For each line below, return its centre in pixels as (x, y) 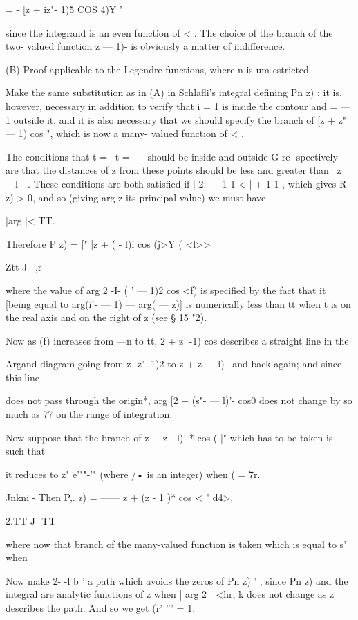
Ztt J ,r (24, 267)
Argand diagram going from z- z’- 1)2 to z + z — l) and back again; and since (174, 364)
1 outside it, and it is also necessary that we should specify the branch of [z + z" (176, 119)
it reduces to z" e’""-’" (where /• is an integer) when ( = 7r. (133, 474)
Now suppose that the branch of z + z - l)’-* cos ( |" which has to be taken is (169, 437)
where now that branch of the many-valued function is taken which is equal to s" (177, 544)
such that (26, 451)
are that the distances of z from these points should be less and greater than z (173, 170)
